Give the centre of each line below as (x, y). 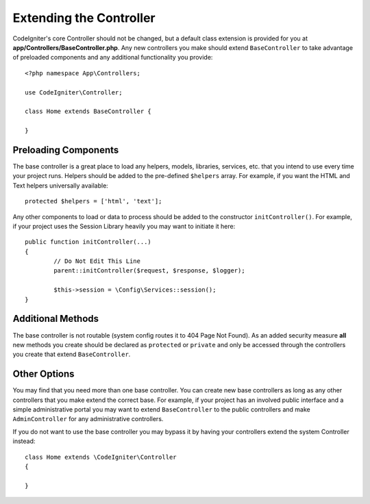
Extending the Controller (84, 18)
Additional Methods (56, 319)
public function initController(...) (88, 242)
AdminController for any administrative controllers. (88, 419)
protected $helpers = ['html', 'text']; (94, 201)
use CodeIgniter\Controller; (74, 92)
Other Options (44, 374)
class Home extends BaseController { (88, 112)
